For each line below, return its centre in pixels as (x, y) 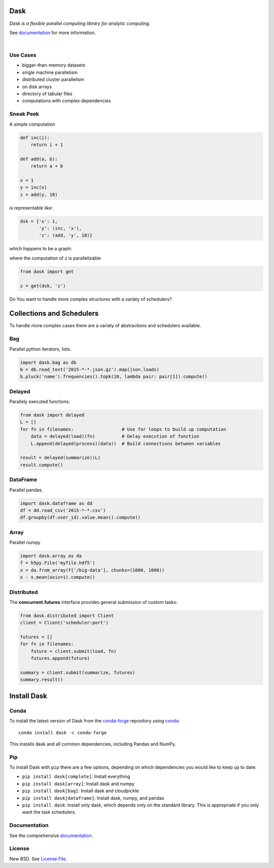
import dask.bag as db (48, 362)
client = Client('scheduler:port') (64, 623)
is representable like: (31, 208)
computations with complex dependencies (66, 101)
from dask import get (47, 271)
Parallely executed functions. (40, 401)
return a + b (47, 166)
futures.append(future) (60, 658)
